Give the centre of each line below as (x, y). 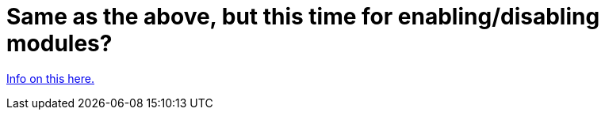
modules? (59, 43)
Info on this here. (50, 78)
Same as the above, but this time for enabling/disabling (303, 17)
